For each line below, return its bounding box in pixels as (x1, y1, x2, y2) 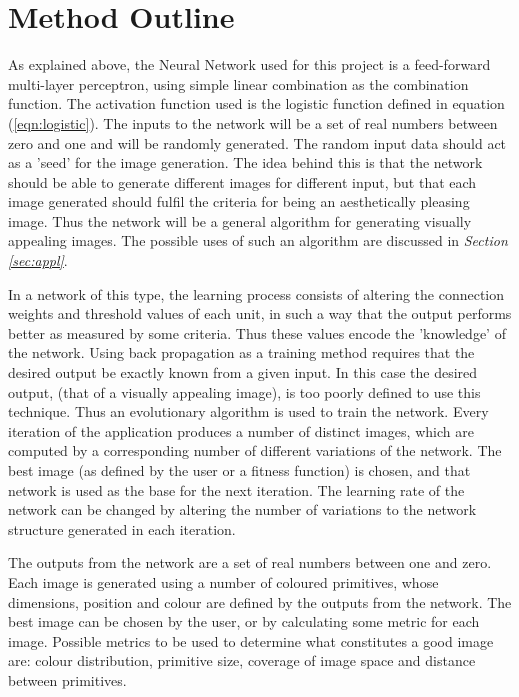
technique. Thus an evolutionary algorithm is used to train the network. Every (8, 401, 489, 422)
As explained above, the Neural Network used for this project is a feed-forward (8, 54, 491, 75)
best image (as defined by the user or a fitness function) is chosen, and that (8, 460, 471, 480)
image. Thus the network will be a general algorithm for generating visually (8, 210, 472, 231)
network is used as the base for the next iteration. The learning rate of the (8, 479, 465, 500)
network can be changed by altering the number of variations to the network (8, 499, 477, 520)
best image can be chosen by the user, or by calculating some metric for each (8, 611, 480, 632)
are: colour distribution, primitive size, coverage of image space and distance (8, 650, 476, 671)
